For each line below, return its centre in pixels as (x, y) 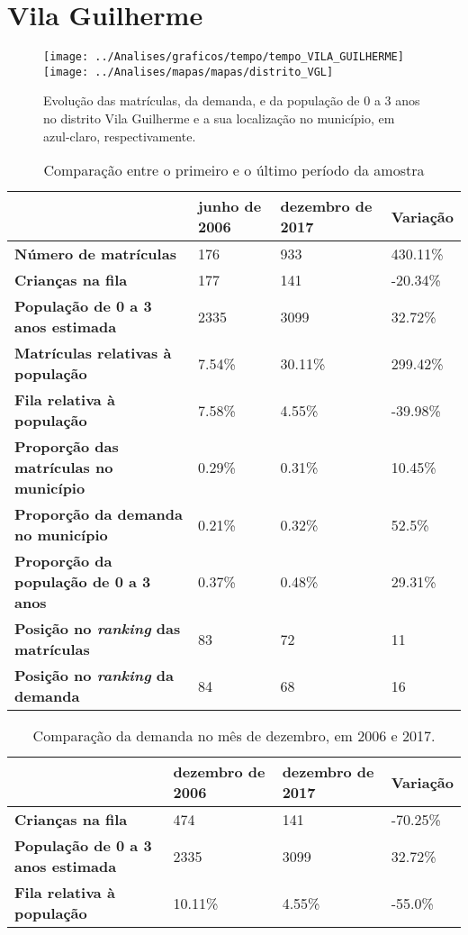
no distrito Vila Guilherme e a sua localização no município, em (219, 118)
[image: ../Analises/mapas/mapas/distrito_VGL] (189, 72)
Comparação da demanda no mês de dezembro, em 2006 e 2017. (234, 736)
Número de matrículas (95, 254)
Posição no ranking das (98, 629)
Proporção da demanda (99, 514)
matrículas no (64, 467)
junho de (229, 206)
